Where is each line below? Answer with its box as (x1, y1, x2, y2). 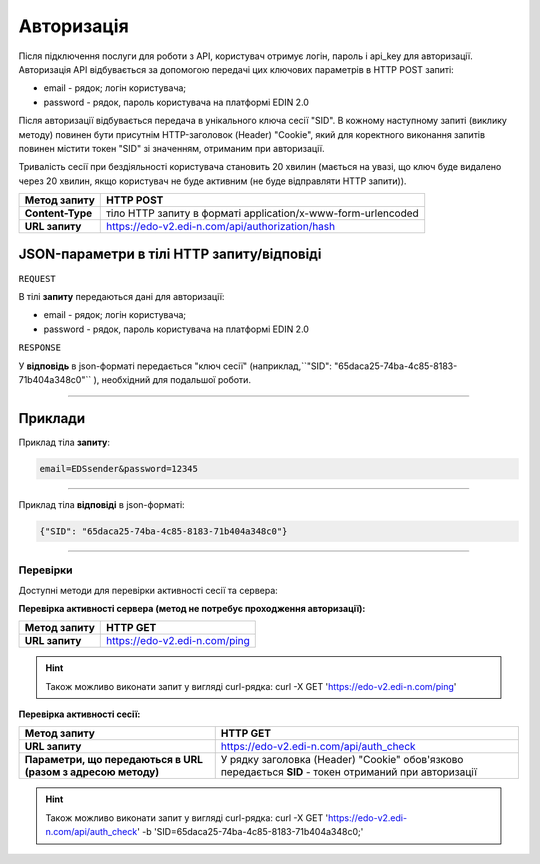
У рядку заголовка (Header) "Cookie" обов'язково (220, 753, 464, 767)
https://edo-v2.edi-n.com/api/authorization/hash (106, 220, 335, 234)
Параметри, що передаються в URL (24, 753, 204, 767)
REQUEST (18, 273, 57, 284)
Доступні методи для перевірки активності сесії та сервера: (18, 584, 279, 596)
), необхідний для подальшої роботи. (93, 373, 252, 385)
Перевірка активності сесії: (18, 708, 141, 720)
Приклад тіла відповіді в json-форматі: (18, 498, 185, 510)
